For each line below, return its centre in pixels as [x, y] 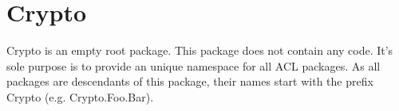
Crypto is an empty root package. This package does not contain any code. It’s [200, 50]
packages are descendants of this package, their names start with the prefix [190, 81]
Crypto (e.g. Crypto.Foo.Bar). [80, 96]
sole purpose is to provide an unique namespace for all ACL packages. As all [194, 65]
